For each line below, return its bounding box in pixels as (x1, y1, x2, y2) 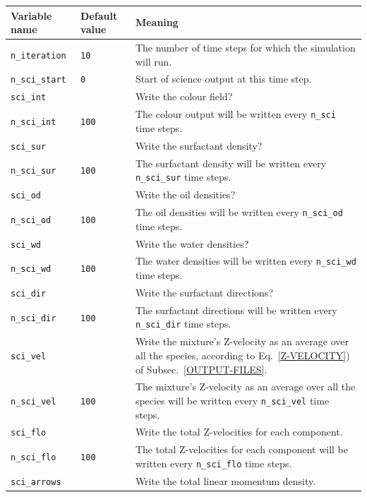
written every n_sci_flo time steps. (135, 455, 292, 470)
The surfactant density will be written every (135, 155, 327, 170)
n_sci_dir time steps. (135, 316, 231, 331)
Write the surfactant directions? (135, 285, 274, 299)
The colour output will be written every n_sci (135, 107, 336, 121)
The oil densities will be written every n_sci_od (135, 205, 343, 219)
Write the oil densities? (135, 187, 236, 202)
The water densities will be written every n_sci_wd (135, 253, 356, 268)
